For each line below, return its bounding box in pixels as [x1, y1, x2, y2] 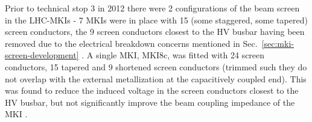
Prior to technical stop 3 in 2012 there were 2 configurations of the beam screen [5, 2, 300, 14]
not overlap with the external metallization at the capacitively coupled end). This [5, 72, 307, 85]
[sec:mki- [261, 37, 294, 49]
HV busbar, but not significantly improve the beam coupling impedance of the [5, 96, 295, 108]
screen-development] [5, 49, 79, 61]
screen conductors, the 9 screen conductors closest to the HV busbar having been [5, 25, 305, 38]
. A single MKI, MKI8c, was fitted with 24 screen [81, 49, 265, 61]
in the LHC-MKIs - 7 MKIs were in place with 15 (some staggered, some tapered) [5, 13, 308, 26]
